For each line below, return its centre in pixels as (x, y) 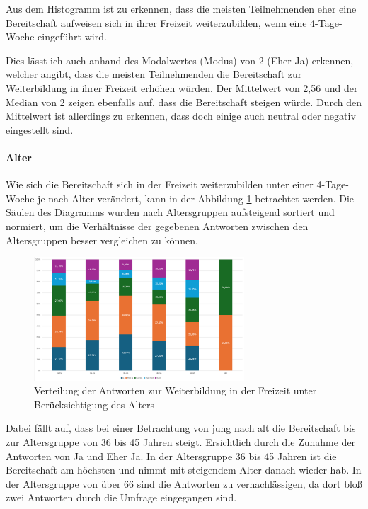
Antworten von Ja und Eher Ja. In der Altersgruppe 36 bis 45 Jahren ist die (171, 456)
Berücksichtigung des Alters (94, 404)
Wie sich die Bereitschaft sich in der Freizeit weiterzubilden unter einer (160, 184)
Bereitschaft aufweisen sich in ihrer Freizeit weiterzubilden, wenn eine (156, 22)
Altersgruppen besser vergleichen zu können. (102, 240)
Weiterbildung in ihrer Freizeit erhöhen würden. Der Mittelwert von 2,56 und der (182, 87)
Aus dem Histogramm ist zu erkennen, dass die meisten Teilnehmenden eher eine (181, 8)
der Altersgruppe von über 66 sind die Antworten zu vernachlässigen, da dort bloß (184, 483)
